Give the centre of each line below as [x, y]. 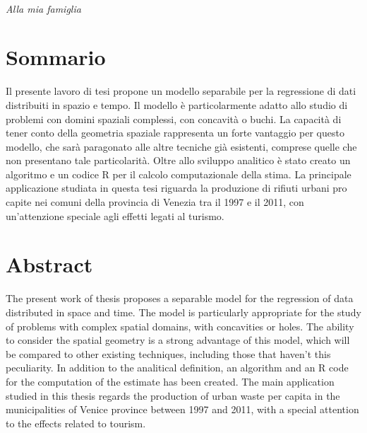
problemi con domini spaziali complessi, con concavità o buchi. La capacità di [174, 119]
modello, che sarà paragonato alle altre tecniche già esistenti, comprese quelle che [181, 146]
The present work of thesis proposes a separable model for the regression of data [180, 298]
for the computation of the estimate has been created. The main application [170, 381]
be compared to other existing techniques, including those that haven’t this [168, 353]
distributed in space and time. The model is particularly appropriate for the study [183, 312]
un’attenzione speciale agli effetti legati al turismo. [115, 215]
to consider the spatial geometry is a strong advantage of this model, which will [178, 340]
